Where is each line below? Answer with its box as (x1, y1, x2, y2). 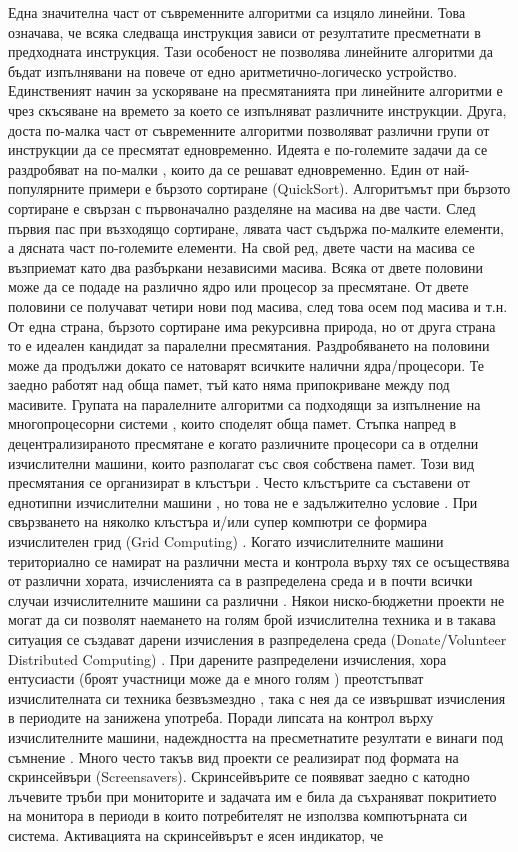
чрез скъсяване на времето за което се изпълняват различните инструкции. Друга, (8, 99, 507, 120)
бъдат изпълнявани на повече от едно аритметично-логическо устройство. (8, 60, 458, 81)
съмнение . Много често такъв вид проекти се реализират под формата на (8, 746, 459, 767)
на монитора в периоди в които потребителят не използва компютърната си (8, 805, 468, 826)
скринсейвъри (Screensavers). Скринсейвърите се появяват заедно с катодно (8, 766, 470, 787)
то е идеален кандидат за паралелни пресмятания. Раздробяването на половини (8, 335, 490, 356)
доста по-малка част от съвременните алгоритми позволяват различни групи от (8, 119, 490, 140)
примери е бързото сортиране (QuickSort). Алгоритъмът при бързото (88, 178, 511, 199)
